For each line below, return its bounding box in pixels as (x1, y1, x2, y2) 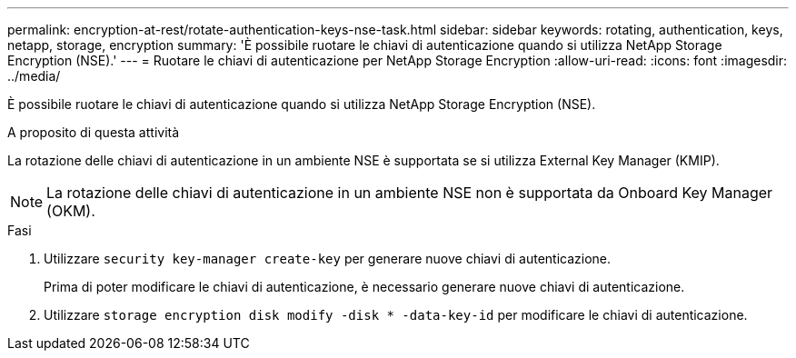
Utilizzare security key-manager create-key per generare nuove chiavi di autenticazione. (44, 251, 612, 266)
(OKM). (46, 202, 95, 220)
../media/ (7, 68, 61, 84)
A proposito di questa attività (7, 124, 180, 140)
